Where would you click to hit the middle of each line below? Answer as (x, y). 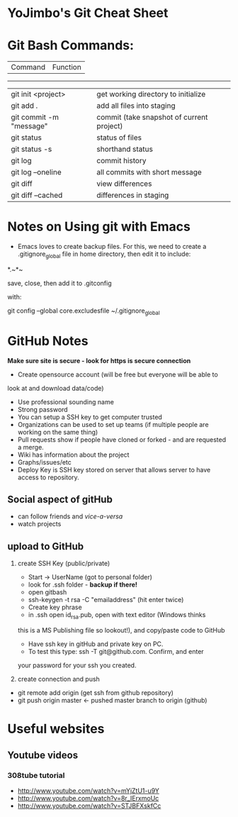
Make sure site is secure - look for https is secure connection (99, 360)
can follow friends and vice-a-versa (70, 516)
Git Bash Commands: (71, 46)
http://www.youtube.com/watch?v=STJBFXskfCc (89, 806)
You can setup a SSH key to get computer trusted (90, 417)
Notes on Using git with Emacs (99, 227)
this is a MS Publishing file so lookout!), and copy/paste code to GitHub (121, 630)
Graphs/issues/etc (45, 462)
